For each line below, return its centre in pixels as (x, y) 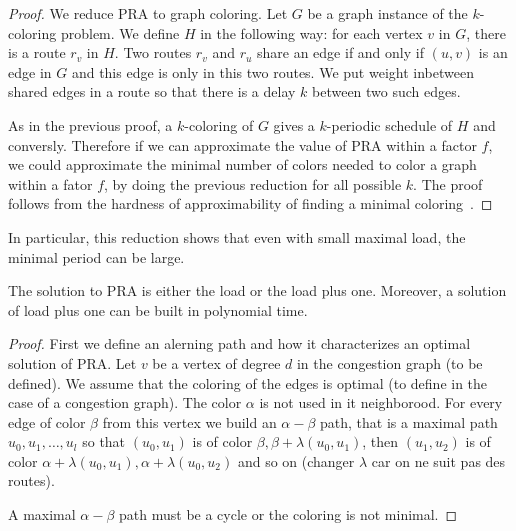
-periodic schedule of (389, 124)
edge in (30, 71)
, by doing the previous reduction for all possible (253, 183)
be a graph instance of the (387, 13)
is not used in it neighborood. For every (381, 402)
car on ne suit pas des (438, 460)
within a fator (50, 183)
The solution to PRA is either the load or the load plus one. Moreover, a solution (257, 290)
